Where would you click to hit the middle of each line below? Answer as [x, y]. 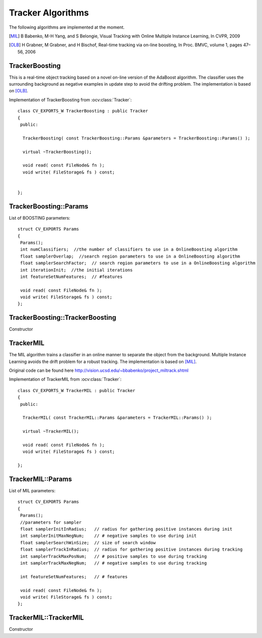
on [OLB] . [19, 91]
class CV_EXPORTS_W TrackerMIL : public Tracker [76, 390]
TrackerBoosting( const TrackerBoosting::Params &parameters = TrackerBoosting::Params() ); [137, 138]
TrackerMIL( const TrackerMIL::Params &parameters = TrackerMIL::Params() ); [117, 418]
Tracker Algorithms [49, 13]
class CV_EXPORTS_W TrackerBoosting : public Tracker [83, 111]
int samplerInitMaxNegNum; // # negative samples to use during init [108, 536]
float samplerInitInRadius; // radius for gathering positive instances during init [126, 529]
